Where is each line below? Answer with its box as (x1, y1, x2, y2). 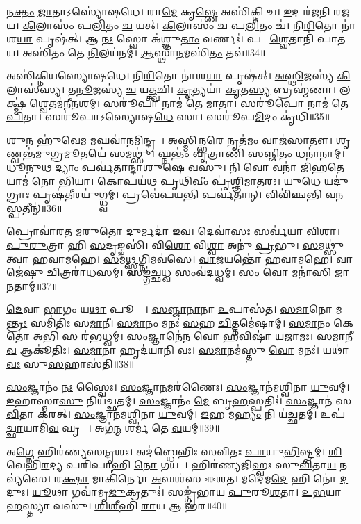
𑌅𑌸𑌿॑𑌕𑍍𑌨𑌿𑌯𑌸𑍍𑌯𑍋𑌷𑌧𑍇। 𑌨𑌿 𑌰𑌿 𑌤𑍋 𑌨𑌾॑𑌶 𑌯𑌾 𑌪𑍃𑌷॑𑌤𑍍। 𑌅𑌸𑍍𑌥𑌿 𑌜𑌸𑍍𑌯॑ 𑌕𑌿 (6, 68, 351, 83)
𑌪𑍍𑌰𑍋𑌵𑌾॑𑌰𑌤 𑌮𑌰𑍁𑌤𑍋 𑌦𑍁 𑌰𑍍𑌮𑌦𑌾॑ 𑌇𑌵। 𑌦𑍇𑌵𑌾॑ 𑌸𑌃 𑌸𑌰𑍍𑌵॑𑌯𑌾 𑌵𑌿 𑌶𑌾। (6, 224, 341, 238)
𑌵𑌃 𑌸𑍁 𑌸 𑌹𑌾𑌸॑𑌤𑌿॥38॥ (6, 356, 135, 370)
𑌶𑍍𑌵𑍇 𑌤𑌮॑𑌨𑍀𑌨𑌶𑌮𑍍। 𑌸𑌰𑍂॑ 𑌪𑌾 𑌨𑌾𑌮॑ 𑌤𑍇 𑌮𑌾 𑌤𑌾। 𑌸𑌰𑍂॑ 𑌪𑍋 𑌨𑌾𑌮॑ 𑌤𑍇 (29, 95, 349, 110)
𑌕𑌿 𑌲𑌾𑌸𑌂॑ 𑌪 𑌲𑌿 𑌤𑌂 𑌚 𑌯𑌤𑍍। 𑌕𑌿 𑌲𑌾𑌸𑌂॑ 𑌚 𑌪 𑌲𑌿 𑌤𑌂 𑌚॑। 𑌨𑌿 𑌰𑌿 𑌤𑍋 (22, 17, 339, 32)
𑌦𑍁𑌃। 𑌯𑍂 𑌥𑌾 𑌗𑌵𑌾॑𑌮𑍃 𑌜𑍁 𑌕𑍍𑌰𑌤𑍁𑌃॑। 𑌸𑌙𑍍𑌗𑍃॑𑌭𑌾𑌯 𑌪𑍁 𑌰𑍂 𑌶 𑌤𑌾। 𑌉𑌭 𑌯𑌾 (6, 484, 342, 499)
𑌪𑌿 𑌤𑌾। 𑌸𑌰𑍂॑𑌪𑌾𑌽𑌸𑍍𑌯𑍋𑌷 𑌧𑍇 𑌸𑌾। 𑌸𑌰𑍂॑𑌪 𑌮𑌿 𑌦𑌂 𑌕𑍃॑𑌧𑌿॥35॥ (6, 109, 330, 124)
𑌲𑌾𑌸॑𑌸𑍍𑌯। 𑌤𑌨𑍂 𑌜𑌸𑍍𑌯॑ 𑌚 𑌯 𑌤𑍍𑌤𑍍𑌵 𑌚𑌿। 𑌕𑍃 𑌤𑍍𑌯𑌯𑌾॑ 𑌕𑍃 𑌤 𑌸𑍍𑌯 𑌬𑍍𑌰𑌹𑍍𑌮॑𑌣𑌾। (6, 81, 336, 96)
